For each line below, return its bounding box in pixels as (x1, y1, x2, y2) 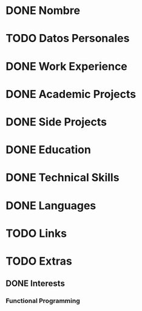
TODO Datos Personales (5, 32, 130, 46)
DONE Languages (5, 198, 96, 212)
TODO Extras (5, 254, 72, 268)
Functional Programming (5, 296, 80, 305)
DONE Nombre (5, 4, 80, 18)
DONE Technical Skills (5, 171, 120, 184)
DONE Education (5, 143, 92, 157)
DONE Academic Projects (5, 87, 137, 101)
